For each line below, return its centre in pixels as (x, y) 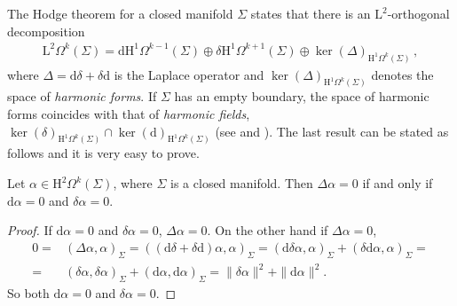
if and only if (398, 183)
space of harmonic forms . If (82, 96)
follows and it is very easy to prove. (103, 153)
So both (28, 293)
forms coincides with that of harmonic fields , (129, 114)
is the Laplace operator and (189, 74)
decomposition (46, 31)
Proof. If (30, 230)
